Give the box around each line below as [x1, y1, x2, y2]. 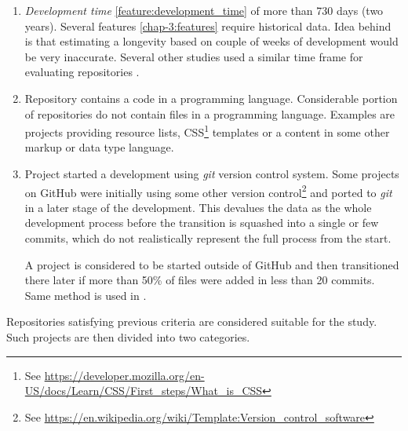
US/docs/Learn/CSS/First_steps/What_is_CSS [24, 382, 263, 399]
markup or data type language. [24, 139, 174, 155]
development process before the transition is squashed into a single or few [24, 214, 379, 231]
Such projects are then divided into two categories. [6, 329, 250, 345]
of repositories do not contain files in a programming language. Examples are [24, 105, 395, 122]
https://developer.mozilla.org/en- [44, 367, 205, 383]
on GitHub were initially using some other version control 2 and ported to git [24, 181, 392, 200]
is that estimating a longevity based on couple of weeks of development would [24, 33, 399, 49]
